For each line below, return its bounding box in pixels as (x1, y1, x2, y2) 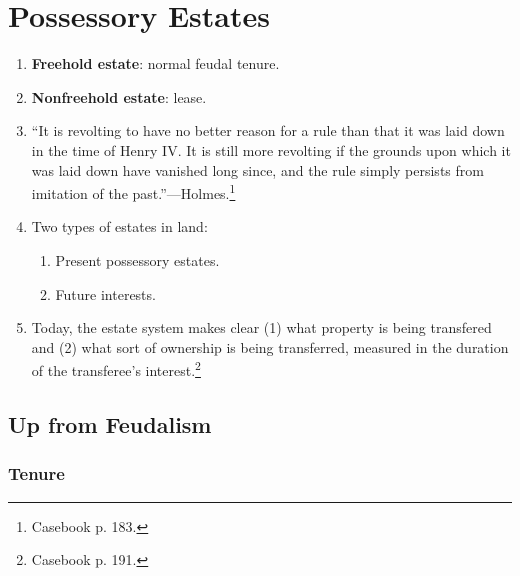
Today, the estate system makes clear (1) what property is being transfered (31, 317, 492, 338)
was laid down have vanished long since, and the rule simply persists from (31, 159, 484, 180)
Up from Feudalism (8, 408, 212, 439)
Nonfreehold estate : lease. (31, 86, 207, 107)
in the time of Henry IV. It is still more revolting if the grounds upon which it (31, 139, 511, 160)
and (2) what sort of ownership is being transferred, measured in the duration (31, 336, 509, 357)
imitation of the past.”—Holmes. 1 (31, 180, 236, 203)
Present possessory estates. (55, 249, 220, 270)
